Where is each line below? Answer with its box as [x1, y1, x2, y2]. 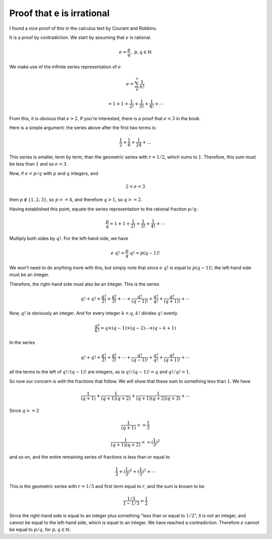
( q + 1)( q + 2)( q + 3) [136, 396, 181, 401]
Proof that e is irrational [9, 8, 110, 19]
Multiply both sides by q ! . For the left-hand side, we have [9, 235, 128, 241]
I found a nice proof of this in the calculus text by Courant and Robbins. [9, 25, 158, 31]
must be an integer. [9, 272, 50, 278]
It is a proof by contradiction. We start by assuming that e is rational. [9, 34, 152, 40]
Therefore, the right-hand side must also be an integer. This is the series [9, 281, 160, 287]
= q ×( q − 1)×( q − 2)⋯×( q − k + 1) [100, 325, 176, 331]
